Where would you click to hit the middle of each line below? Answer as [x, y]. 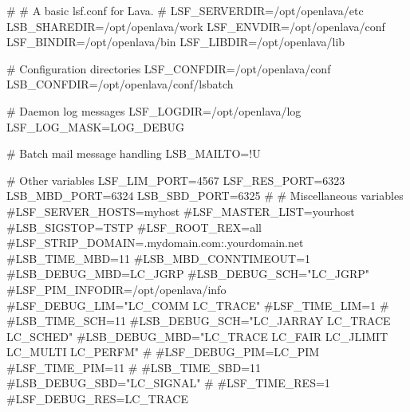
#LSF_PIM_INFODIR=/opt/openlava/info [116, 289]
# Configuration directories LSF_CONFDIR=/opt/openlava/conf [169, 68]
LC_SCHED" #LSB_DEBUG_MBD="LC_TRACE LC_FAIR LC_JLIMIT [197, 336]
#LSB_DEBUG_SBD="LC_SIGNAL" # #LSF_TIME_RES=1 [168, 383]
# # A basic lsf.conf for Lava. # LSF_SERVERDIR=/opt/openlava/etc [185, 10]
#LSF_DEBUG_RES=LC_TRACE [98, 399]
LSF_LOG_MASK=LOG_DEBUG [95, 126]
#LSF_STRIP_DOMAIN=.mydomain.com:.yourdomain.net [155, 243]
